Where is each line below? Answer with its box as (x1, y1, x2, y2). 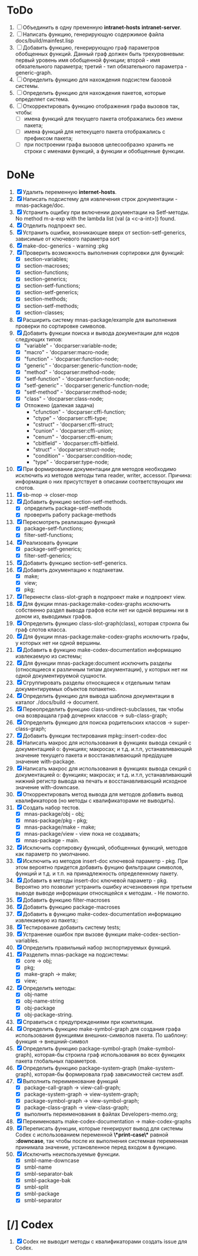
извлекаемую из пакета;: (15, 917, 79, 924)
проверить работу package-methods (24, 511, 117, 519)
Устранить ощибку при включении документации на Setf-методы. (22, 209, 189, 216)
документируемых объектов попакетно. (15, 685, 117, 693)
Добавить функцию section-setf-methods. (22, 499, 128, 506)
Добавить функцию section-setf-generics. (22, 559, 127, 566)
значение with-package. (15, 758, 76, 765)
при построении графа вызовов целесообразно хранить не (24, 141, 174, 148)
